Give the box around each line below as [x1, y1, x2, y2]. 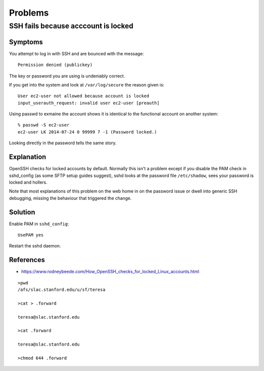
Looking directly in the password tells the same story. [9, 140, 117, 146]
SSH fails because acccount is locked [9, 22, 134, 30]
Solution [9, 208, 35, 216]
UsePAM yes [18, 232, 44, 238]
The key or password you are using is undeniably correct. [9, 73, 125, 79]
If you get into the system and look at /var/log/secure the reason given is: [9, 82, 165, 87]
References [9, 256, 45, 264]
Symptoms [9, 38, 44, 46]
